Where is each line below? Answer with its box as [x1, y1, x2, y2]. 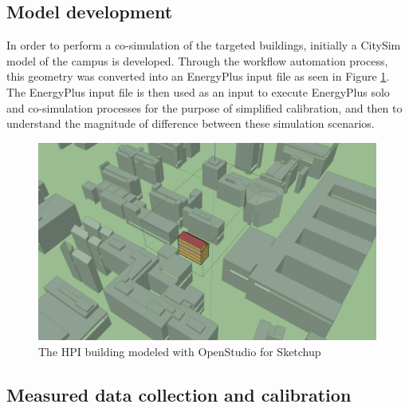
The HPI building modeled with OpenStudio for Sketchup [38, 343, 321, 359]
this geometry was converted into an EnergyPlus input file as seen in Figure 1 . [6, 68, 390, 85]
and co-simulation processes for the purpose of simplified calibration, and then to [6, 99, 403, 116]
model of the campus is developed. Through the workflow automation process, [6, 52, 388, 69]
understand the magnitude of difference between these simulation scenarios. [6, 115, 375, 132]
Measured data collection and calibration [6, 382, 352, 406]
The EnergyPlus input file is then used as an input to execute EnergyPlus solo [6, 83, 390, 100]
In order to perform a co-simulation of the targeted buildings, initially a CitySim [6, 37, 401, 53]
